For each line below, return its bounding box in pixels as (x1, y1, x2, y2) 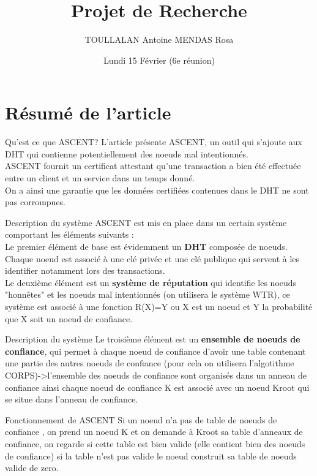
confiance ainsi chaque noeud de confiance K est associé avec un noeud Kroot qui (5, 380, 310, 393)
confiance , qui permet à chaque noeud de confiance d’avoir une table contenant (5, 344, 306, 357)
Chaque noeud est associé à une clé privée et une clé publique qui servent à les (5, 252, 300, 265)
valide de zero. (5, 461, 59, 474)
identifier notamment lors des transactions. (5, 264, 165, 277)
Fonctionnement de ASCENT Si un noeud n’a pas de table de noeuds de (5, 413, 277, 426)
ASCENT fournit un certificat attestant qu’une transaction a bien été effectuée (5, 159, 301, 172)
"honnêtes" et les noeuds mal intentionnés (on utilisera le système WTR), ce (5, 288, 290, 301)
